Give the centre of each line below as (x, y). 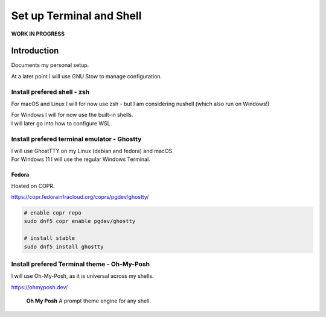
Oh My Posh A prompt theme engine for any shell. (88, 301)
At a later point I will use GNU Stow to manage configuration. (87, 76)
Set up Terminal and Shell (76, 16)
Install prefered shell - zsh (50, 92)
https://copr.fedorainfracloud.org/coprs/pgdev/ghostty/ (80, 197)
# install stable (50, 238)
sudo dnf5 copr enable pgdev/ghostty (80, 221)
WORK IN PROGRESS (38, 34)
